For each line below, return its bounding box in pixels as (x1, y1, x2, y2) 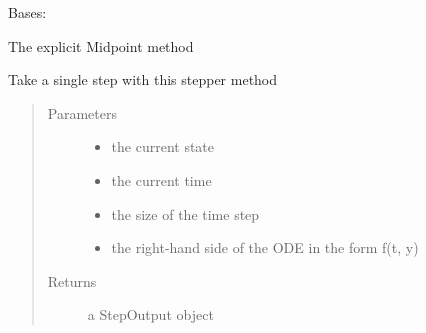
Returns (47, 270, 97, 291)
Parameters (47, 102, 117, 123)
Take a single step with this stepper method (8, 69, 278, 90)
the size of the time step (111, 203, 260, 224)
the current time (111, 169, 212, 190)
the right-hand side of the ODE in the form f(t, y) (111, 237, 419, 258)
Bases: (8, 2, 47, 22)
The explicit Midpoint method (8, 35, 194, 56)
